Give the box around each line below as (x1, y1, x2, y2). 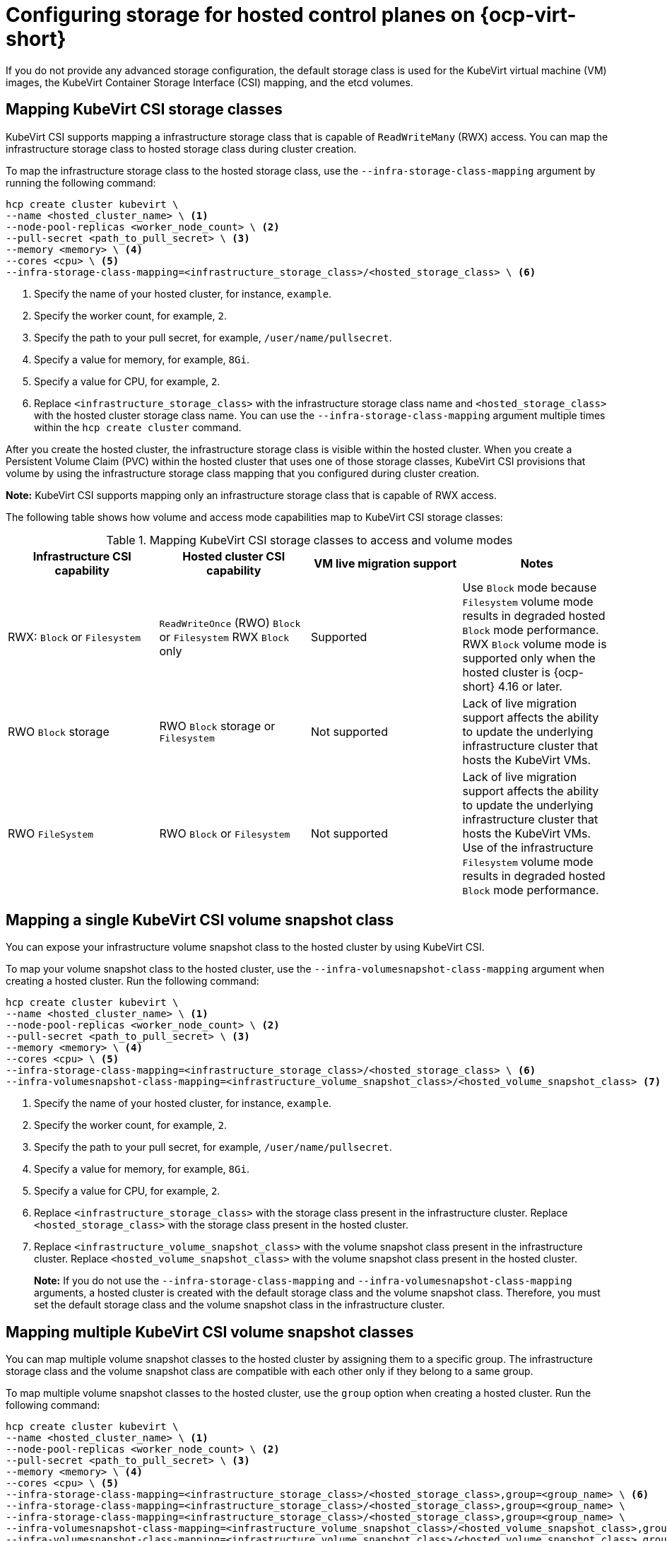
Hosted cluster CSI (182, 549, 285, 563)
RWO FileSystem (8, 826, 94, 840)
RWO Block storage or (159, 719, 276, 734)
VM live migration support (314, 556, 457, 570)
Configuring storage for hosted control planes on (6, 3, 476, 27)
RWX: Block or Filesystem (8, 629, 141, 644)
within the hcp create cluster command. (34, 421, 242, 433)
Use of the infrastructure (462, 840, 594, 855)
